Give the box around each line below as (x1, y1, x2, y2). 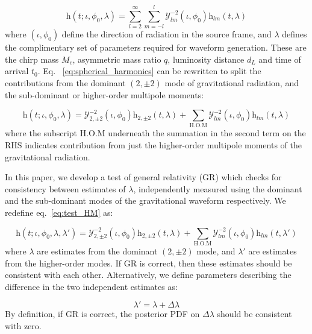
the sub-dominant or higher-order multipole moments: (5, 88, 204, 101)
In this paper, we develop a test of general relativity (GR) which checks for (5, 171, 282, 183)
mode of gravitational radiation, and (164, 76, 299, 89)
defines (282, 28, 307, 40)
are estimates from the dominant (37, 244, 158, 257)
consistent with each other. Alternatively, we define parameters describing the (5, 268, 292, 281)
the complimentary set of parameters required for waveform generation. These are (5, 41, 307, 54)
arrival (5, 65, 29, 77)
